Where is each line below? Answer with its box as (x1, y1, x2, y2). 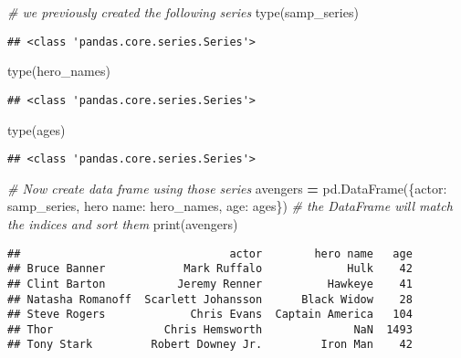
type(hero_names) (7, 61, 110, 80)
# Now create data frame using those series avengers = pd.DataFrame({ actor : (7, 178, 447, 197)
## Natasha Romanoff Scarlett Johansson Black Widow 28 (7, 292, 413, 306)
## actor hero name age (7, 247, 413, 260)
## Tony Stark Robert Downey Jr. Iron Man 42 (7, 338, 413, 352)
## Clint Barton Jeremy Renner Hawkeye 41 (7, 277, 413, 290)
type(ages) (7, 120, 66, 139)
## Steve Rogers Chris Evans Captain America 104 (7, 308, 413, 321)
